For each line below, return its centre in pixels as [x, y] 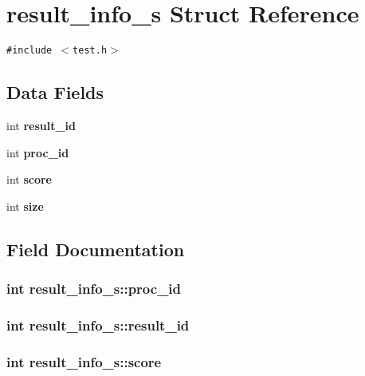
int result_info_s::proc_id [94, 289]
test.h [90, 51]
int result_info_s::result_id [98, 325]
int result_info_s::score [84, 361]
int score [29, 179]
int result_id [41, 125]
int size [25, 206]
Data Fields [55, 92]
